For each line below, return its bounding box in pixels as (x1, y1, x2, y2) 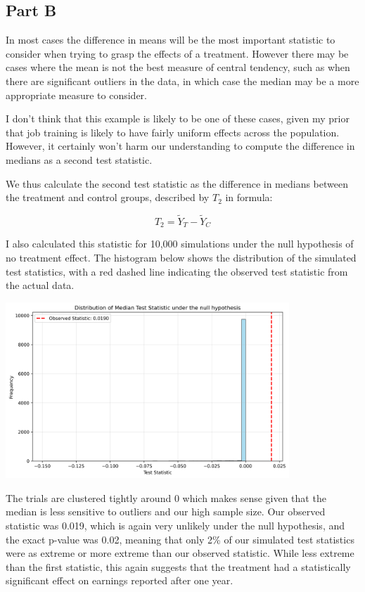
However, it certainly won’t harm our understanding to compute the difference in (6, 139, 355, 153)
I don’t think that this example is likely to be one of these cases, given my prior (6, 111, 350, 126)
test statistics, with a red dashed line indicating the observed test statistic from (6, 264, 348, 278)
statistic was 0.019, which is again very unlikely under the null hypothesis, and (6, 517, 345, 532)
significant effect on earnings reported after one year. (6, 573, 233, 588)
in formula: (225, 190, 273, 205)
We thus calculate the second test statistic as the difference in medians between (6, 176, 348, 191)
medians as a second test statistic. (6, 152, 153, 167)
